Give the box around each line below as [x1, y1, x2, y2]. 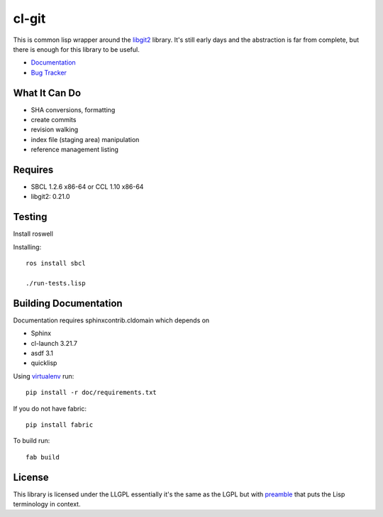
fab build [26, 453, 60, 461]
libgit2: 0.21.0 [30, 192, 70, 201]
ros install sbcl [26, 259, 86, 268]
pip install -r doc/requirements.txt [26, 388, 157, 397]
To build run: [13, 437, 50, 445]
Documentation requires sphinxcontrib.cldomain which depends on [13, 316, 210, 325]
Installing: [13, 242, 42, 251]
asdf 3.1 [30, 349, 53, 358]
